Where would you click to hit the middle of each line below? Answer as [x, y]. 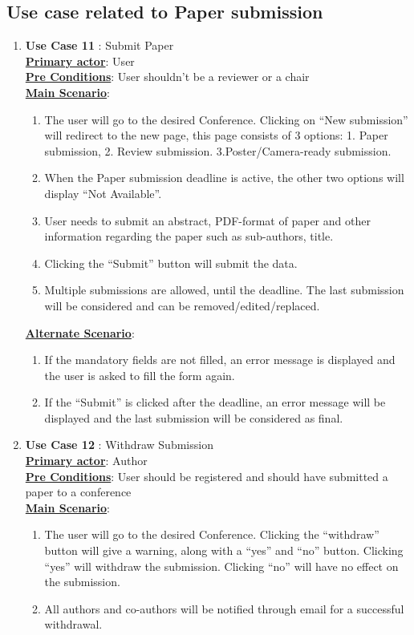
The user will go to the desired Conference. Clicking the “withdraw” [212, 534]
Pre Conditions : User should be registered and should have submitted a [207, 476]
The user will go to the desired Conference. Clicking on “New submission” [226, 119]
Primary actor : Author [86, 461]
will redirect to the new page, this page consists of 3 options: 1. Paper [216, 135]
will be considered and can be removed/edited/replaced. [182, 305]
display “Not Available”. [103, 193]
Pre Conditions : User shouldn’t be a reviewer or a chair [167, 77]
